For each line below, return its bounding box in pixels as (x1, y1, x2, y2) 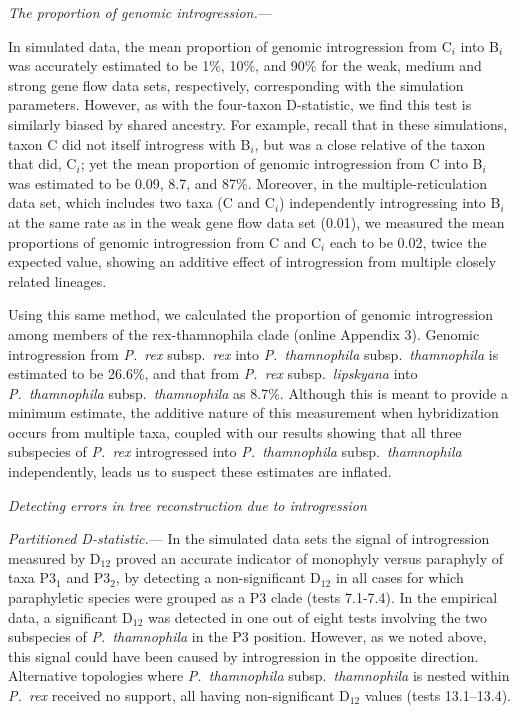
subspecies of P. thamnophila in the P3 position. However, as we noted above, (8, 626, 487, 647)
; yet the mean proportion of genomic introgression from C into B (80, 153, 483, 174)
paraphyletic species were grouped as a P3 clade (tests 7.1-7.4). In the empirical (8, 587, 498, 608)
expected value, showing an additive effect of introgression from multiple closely (8, 251, 497, 272)
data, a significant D (8, 606, 133, 627)
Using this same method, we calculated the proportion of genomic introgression (8, 304, 494, 325)
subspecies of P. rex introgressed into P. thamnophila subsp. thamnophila (8, 441, 462, 462)
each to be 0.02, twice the (329, 231, 487, 252)
